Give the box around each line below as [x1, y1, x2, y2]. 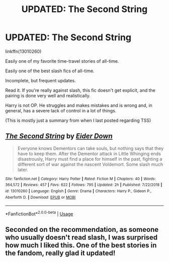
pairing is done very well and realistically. [5, 92, 91, 98]
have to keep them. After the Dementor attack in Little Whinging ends [17, 151, 161, 157]
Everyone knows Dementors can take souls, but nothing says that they [17, 145, 164, 151]
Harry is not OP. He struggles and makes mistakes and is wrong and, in [5, 102, 152, 108]
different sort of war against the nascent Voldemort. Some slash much [17, 161, 163, 167]
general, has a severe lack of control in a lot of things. [5, 107, 117, 113]
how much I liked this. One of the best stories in [5, 241, 157, 249]
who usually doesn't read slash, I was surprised [5, 233, 158, 242]
